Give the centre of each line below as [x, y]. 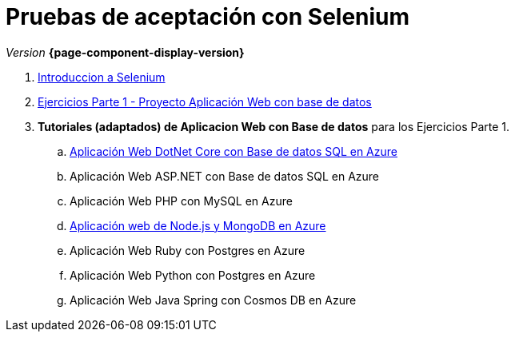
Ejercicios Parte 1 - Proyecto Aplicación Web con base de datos [205, 101]
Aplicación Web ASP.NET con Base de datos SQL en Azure [225, 176]
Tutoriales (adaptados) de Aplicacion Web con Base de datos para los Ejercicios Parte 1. [274, 126]
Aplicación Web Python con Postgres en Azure [193, 275]
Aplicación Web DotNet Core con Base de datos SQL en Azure [234, 151]
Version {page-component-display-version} [125, 52]
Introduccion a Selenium [102, 77]
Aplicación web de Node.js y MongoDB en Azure [198, 225]
